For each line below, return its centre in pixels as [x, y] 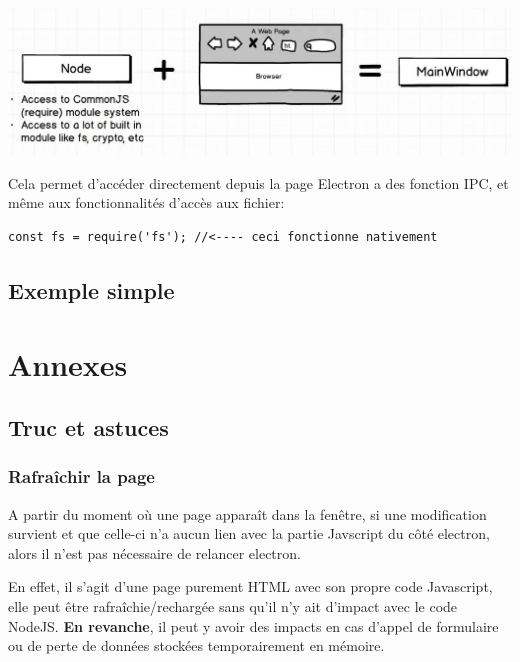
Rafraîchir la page [81, 476]
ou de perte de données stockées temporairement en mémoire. [196, 645]
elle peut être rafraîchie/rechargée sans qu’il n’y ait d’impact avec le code [233, 606]
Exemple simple [91, 289]
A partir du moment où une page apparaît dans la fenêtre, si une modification [247, 513]
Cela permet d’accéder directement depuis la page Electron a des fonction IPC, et [258, 182]
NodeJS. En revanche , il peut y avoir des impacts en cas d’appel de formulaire [253, 625]
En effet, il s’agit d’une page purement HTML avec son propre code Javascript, [250, 586]
